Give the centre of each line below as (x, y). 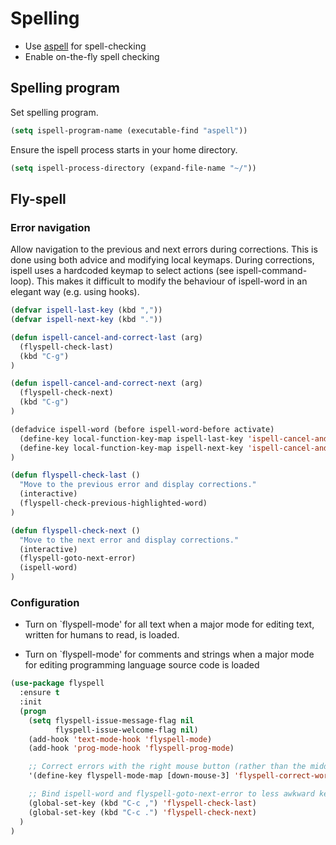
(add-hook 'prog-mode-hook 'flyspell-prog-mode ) (131, 748)
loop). (22, 281)
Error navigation (50, 227)
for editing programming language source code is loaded (142, 665)
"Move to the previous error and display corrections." (138, 485)
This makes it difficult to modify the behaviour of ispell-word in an (172, 281)
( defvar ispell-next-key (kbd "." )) (86, 320)
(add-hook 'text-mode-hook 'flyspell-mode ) (120, 739)
